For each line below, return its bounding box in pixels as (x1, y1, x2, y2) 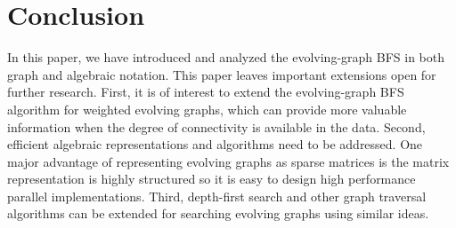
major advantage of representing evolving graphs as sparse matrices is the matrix (7, 152, 450, 170)
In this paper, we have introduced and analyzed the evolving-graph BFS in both (7, 48, 445, 67)
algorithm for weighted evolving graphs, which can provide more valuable (7, 99, 407, 118)
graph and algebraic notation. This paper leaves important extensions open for (7, 65, 436, 83)
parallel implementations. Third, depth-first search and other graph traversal (7, 186, 427, 205)
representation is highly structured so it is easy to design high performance (7, 169, 416, 188)
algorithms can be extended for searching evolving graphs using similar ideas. (7, 204, 429, 223)
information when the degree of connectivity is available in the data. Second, (7, 117, 426, 136)
